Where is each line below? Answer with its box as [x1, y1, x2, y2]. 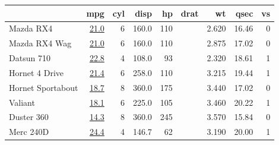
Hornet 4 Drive [9, 66, 64, 78]
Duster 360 [9, 111, 49, 123]
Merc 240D [9, 125, 49, 138]
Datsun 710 [9, 52, 50, 64]
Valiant [9, 96, 35, 108]
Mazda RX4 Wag [9, 37, 72, 49]
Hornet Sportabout [9, 81, 78, 93]
